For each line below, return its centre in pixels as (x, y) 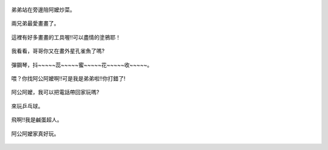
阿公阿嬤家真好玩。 (35, 134)
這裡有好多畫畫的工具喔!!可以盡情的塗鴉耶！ (66, 37)
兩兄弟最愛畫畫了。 (35, 24)
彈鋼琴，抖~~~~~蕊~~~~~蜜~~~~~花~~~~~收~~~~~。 (82, 65)
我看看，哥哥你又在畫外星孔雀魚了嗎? (58, 51)
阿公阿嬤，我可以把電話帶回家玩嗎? (55, 92)
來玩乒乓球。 (27, 106)
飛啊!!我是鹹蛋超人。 (37, 120)
